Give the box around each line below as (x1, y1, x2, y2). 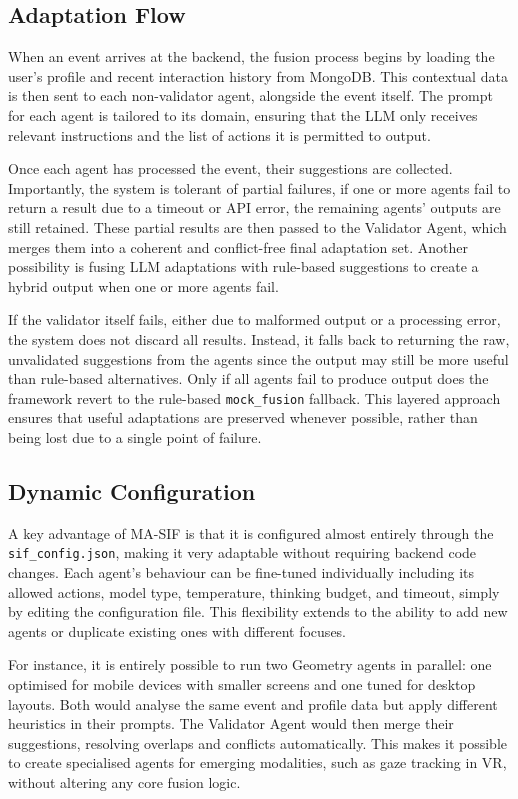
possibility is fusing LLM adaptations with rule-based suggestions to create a (8, 256, 479, 277)
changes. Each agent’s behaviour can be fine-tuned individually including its (8, 562, 475, 582)
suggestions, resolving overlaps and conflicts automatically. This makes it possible (8, 732, 507, 753)
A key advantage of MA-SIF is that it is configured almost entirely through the (8, 522, 494, 543)
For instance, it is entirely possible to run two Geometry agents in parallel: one (8, 654, 492, 675)
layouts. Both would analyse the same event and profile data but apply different (8, 693, 498, 714)
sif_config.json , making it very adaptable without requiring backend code (8, 542, 477, 563)
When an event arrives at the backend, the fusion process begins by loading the (8, 46, 495, 67)
